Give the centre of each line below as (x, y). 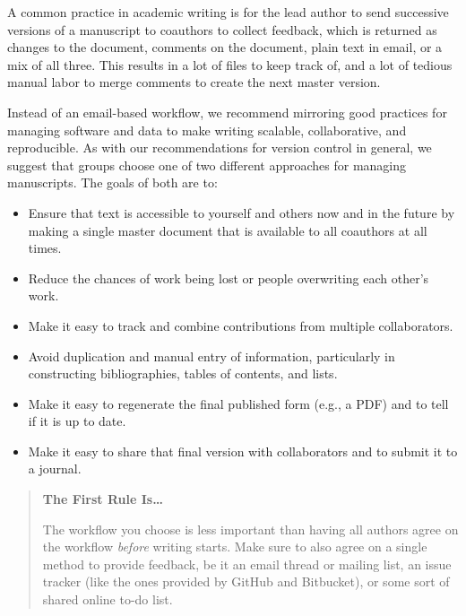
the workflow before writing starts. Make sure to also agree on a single (235, 547)
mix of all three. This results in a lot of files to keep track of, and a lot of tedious (230, 64)
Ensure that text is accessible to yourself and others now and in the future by (242, 212)
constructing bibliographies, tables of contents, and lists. (183, 373)
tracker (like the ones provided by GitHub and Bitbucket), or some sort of (246, 581)
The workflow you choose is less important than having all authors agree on (250, 529)
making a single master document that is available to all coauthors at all (228, 230)
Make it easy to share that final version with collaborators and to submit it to (243, 451)
